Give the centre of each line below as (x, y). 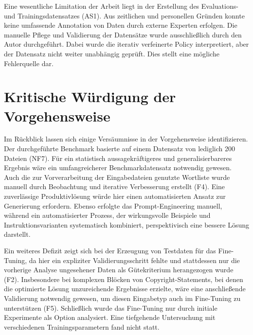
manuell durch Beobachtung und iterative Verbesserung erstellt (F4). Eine (115, 186)
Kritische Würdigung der (90, 97)
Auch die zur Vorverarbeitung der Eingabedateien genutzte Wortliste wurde (117, 177)
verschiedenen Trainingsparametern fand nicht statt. (82, 326)
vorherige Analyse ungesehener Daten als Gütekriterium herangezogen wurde (119, 270)
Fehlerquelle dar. (29, 63)
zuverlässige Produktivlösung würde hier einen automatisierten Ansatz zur (115, 196)
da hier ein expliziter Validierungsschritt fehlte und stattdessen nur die (134, 260)
